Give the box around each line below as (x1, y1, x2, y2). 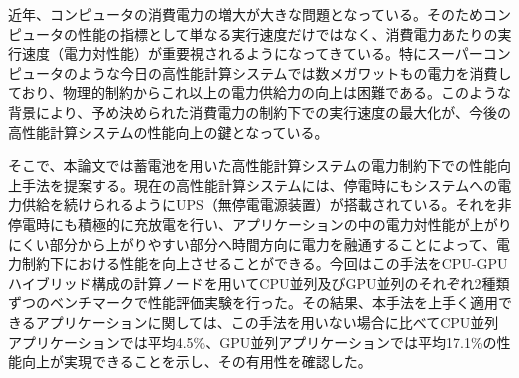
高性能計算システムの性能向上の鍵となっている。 (8, 121, 329, 142)
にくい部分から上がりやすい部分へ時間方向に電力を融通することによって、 (8, 233, 496, 254)
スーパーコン (426, 43, 511, 64)
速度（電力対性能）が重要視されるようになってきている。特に (21, 43, 427, 64)
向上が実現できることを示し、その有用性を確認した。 (21, 351, 372, 372)
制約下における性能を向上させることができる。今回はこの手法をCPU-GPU (21, 253, 508, 274)
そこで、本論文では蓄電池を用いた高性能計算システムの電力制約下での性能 (8, 155, 498, 176)
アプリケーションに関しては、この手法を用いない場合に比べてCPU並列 (35, 311, 499, 332)
